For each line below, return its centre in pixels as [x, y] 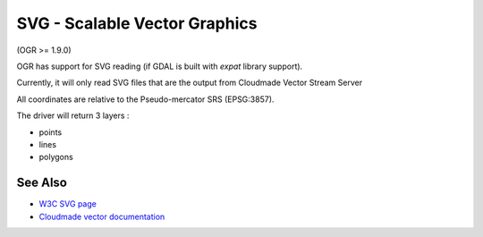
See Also [42, 183]
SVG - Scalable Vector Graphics [137, 23]
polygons [56, 157]
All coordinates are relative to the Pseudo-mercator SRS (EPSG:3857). [145, 99]
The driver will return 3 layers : [73, 115]
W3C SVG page [68, 204]
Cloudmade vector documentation [102, 216]
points [51, 132]
